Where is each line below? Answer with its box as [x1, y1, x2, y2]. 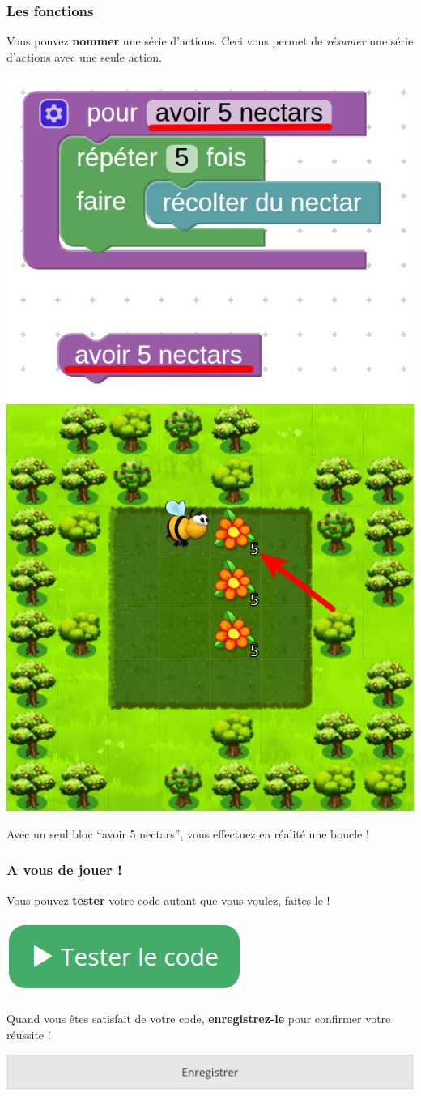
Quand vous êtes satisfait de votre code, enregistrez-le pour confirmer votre [6, 1009, 391, 1026]
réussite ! [6, 1026, 51, 1043]
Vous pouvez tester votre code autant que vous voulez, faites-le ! [6, 891, 330, 908]
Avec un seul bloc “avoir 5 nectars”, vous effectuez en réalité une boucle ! [6, 825, 369, 842]
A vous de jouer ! [6, 859, 122, 880]
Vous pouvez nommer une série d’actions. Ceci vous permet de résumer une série [6, 32, 414, 49]
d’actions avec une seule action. [6, 48, 162, 65]
